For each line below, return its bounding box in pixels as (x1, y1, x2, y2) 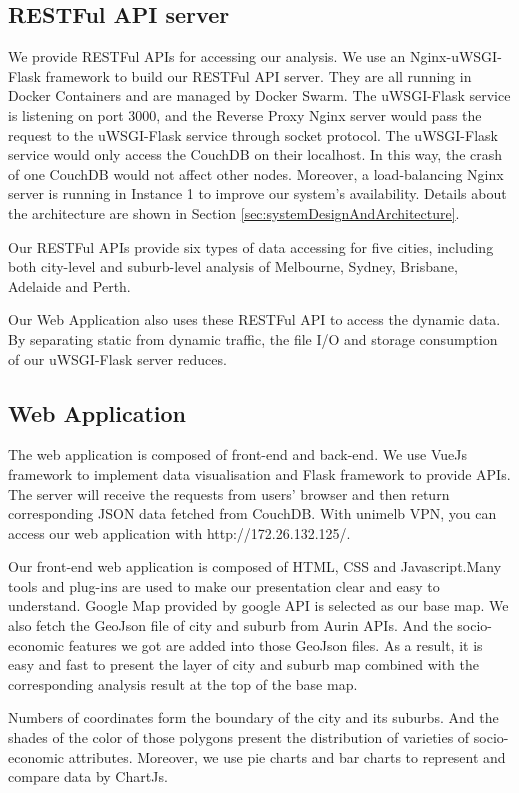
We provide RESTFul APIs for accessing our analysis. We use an (8, 46, 406, 67)
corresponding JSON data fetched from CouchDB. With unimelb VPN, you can (8, 503, 497, 524)
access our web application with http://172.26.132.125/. (8, 522, 351, 543)
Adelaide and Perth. (8, 275, 131, 296)
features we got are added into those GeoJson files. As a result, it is (68, 634, 483, 655)
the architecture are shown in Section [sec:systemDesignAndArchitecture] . (8, 202, 460, 223)
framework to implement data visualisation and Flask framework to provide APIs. (8, 463, 511, 484)
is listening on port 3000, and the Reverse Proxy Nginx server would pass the (8, 104, 482, 125)
